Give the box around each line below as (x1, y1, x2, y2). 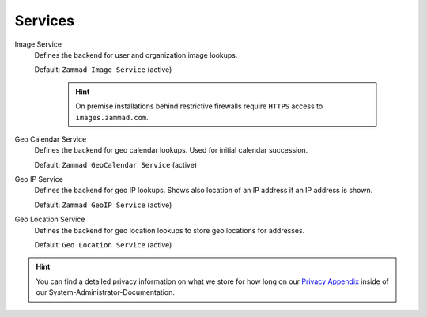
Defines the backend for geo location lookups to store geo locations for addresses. (34, 225, 305, 235)
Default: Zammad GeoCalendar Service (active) (34, 160, 198, 169)
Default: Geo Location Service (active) (34, 240, 172, 250)
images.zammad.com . (75, 112, 149, 122)
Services (14, 12, 75, 29)
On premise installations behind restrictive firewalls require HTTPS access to (75, 101, 323, 111)
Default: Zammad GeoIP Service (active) (34, 200, 172, 209)
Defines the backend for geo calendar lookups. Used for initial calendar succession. (34, 145, 308, 155)
